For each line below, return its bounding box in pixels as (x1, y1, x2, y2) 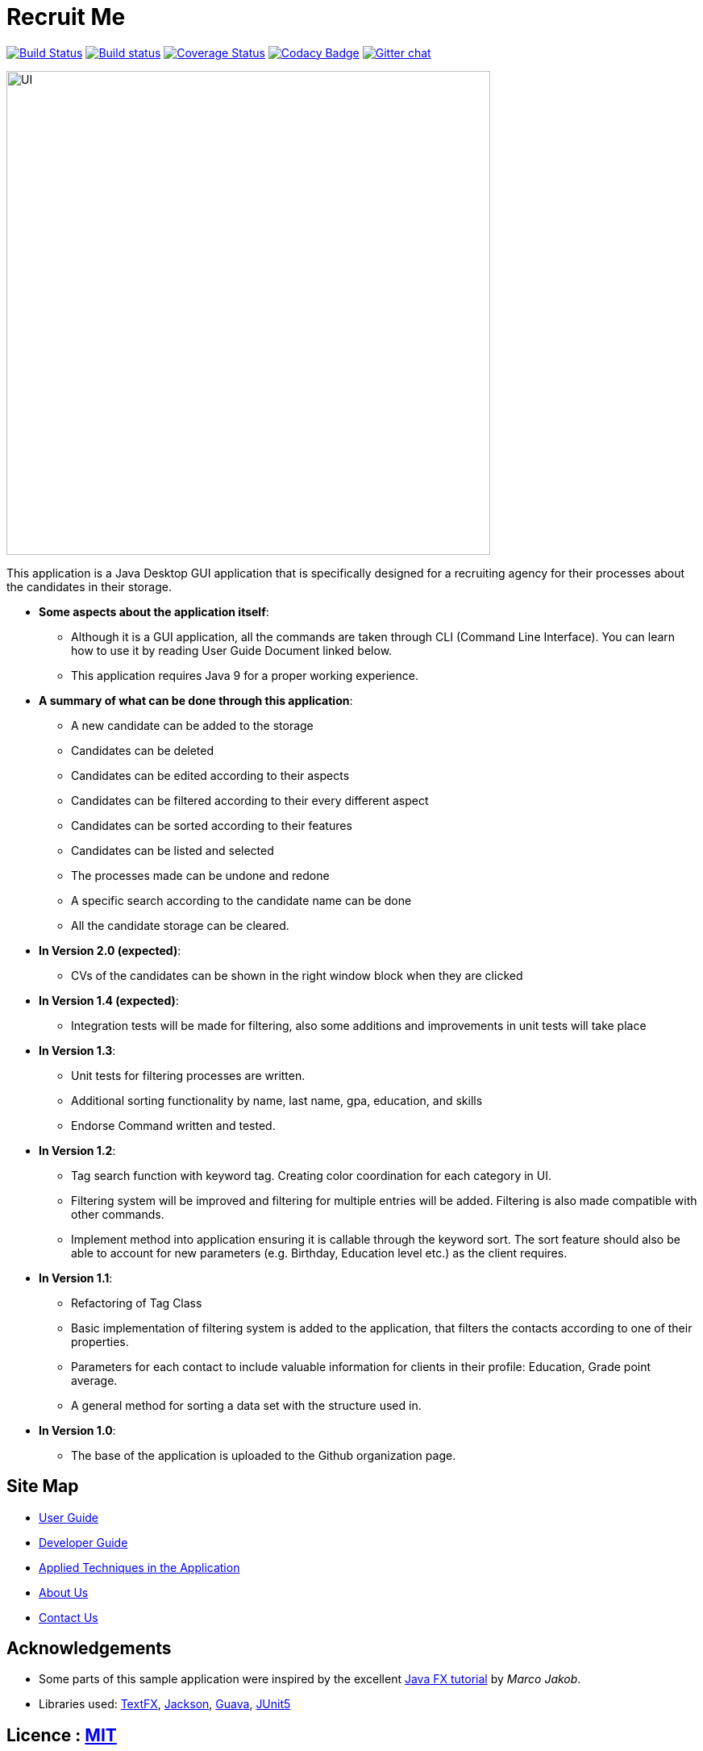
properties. (71, 1334, 129, 1349)
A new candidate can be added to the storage (71, 718, 314, 732)
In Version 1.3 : (39, 1043, 116, 1057)
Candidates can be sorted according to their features (71, 818, 352, 832)
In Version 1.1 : (39, 1270, 113, 1285)
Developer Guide (39, 1535, 128, 1549)
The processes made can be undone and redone (71, 868, 330, 882)
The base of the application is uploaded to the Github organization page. (71, 1448, 456, 1462)
